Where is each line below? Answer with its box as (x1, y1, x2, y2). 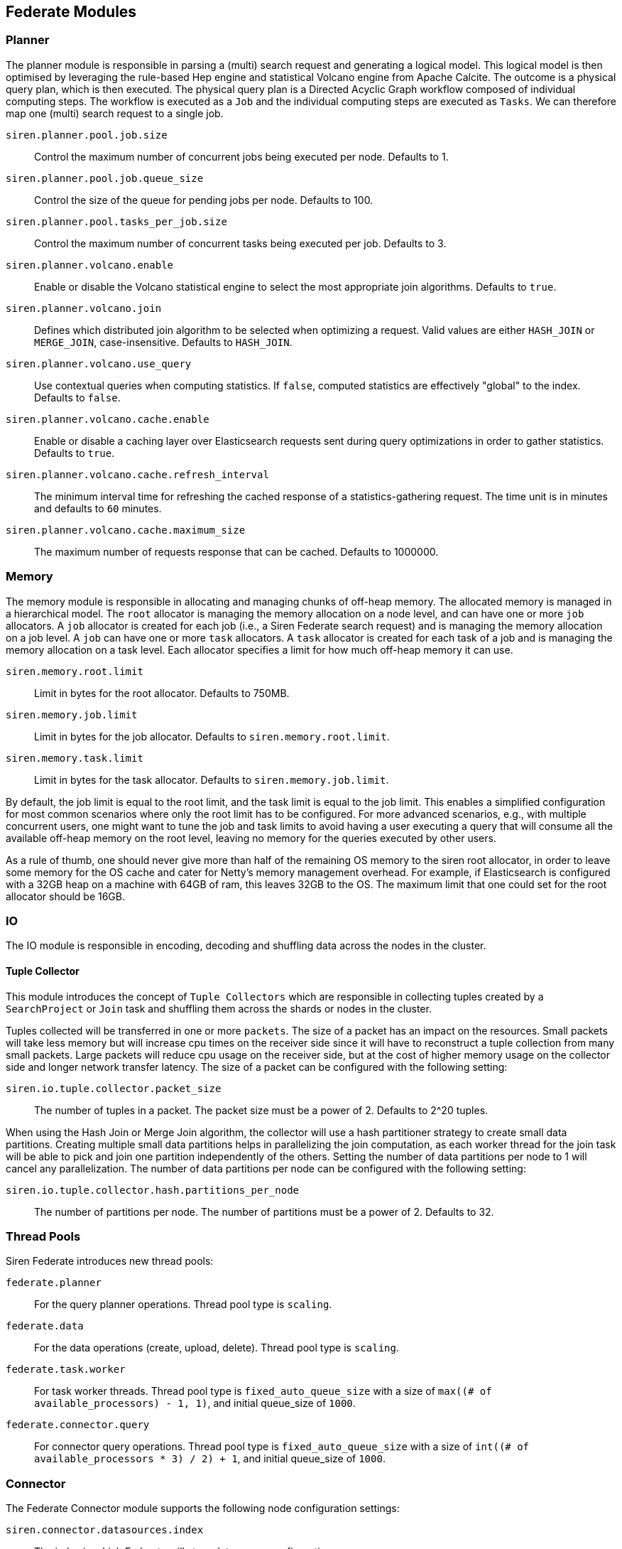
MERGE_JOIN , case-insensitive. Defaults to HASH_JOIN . (34, 335, 293, 348)
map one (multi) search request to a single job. (6, 107, 224, 119)
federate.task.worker (6, 1364, 126, 1376)
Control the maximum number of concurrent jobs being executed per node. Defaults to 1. (34, 150, 449, 163)
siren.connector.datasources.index (6, 1524, 204, 1536)
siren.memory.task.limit (6, 752, 143, 764)
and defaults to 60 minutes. (34, 502, 162, 514)
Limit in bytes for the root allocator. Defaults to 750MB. (34, 686, 290, 699)
